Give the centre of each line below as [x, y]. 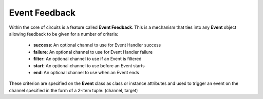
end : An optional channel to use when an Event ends [86, 72]
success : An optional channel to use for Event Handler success [97, 45]
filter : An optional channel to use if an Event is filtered [87, 59]
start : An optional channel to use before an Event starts [89, 65]
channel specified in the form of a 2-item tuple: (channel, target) [74, 90]
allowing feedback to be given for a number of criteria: [64, 34]
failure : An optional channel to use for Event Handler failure [93, 52]
